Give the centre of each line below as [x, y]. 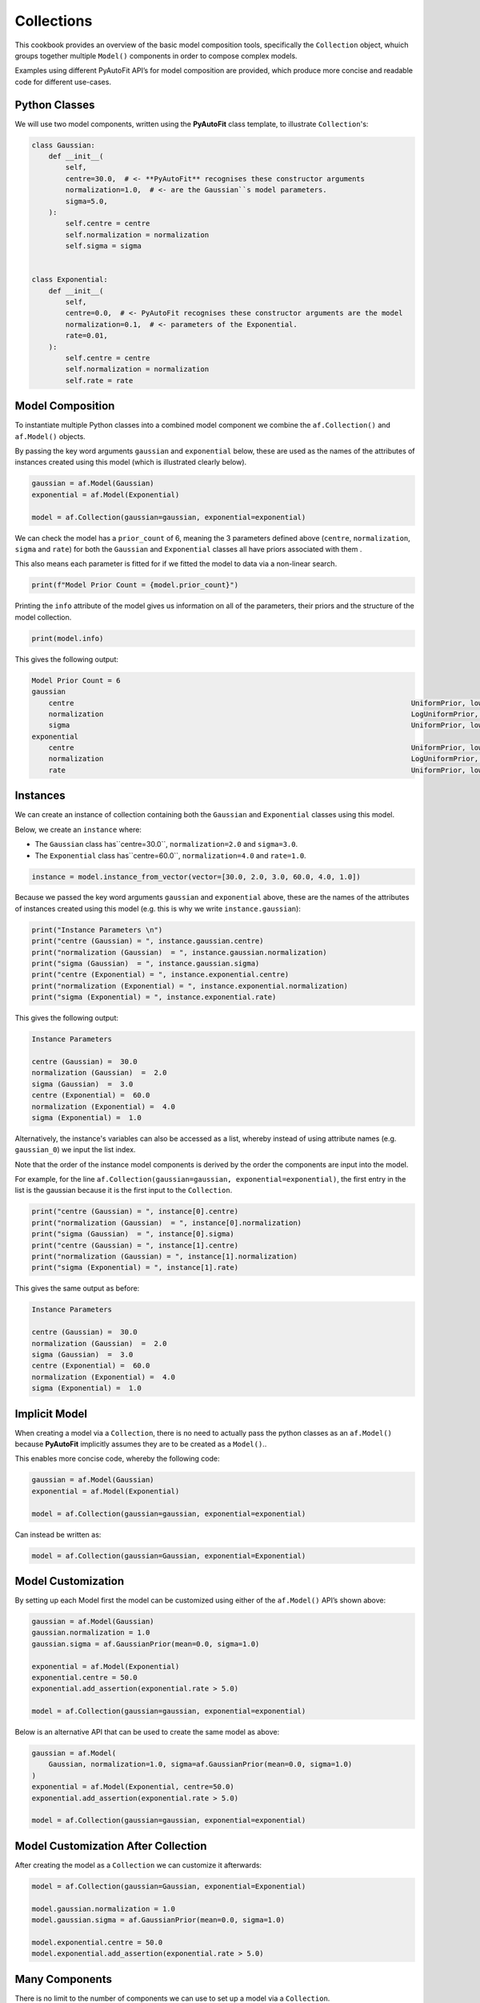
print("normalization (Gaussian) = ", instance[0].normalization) [167, 1223]
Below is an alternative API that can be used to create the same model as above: [147, 1732]
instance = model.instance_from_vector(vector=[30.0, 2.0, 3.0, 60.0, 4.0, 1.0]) [196, 877]
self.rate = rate [99, 380]
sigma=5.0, [86, 201]
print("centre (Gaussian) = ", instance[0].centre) [135, 1211]
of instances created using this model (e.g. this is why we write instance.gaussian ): [158, 909]
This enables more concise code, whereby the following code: [117, 1459]
